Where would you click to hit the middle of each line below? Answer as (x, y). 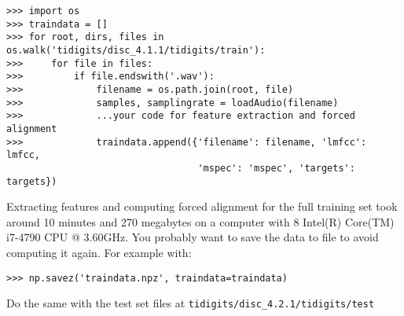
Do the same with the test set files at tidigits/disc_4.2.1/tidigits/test (191, 303)
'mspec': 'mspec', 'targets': (276, 168)
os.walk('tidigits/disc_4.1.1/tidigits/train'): (136, 50)
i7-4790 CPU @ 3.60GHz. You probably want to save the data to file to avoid (193, 237)
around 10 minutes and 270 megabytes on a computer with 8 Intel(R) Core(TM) (200, 221)
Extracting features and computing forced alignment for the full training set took (202, 206)
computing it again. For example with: (99, 252)
